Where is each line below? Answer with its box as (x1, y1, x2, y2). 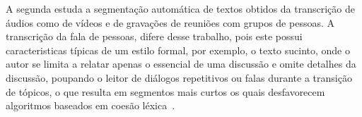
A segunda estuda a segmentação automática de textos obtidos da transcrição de (6, 1, 355, 16)
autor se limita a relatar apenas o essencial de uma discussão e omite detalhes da (6, 56, 356, 71)
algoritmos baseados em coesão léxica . (6, 98, 175, 113)
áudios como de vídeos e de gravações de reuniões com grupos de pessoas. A (6, 15, 334, 30)
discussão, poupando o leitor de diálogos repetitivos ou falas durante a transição (6, 70, 352, 85)
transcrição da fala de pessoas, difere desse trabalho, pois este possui (6, 29, 303, 44)
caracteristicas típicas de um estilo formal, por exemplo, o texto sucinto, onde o (6, 42, 351, 57)
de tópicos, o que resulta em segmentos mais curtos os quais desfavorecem (6, 84, 325, 99)
